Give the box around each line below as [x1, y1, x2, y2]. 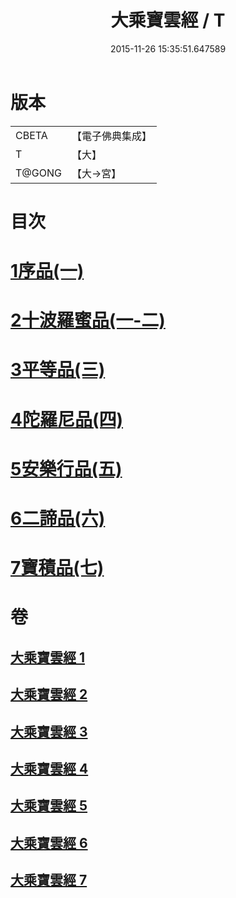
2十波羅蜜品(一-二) [10, 309, 166, 332]
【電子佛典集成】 [71, 129, 152, 143]
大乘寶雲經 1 [10, 649, 86, 666]
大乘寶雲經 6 [10, 834, 88, 851]
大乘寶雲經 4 [10, 760, 89, 777]
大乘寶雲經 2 [10, 686, 88, 703]
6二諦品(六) [10, 507, 106, 530]
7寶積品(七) [10, 557, 105, 580]
